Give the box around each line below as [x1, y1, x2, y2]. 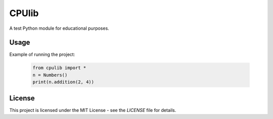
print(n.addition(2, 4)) [32, 79, 95, 85]
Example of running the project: [9, 51, 75, 57]
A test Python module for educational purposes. [9, 25, 110, 31]
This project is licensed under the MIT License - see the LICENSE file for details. [9, 107, 176, 113]
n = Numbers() [32, 72, 68, 78]
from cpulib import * [32, 65, 86, 71]
